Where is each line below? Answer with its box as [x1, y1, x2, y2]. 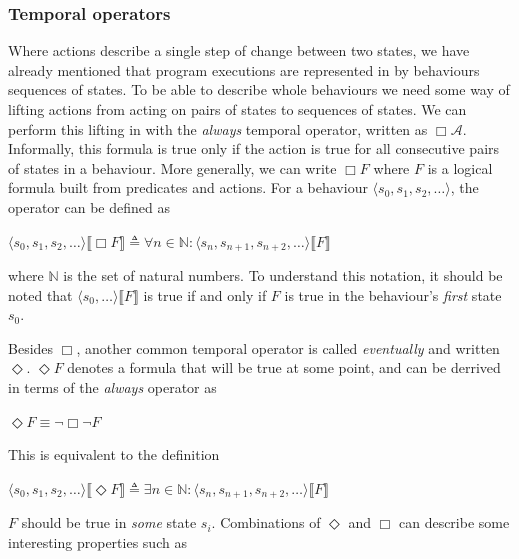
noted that [8, 284, 73, 305]
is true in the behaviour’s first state [284, 284, 502, 305]
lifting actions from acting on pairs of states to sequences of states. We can [8, 99, 467, 119]
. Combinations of [211, 512, 321, 533]
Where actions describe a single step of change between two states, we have [8, 40, 470, 61]
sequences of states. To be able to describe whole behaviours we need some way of [8, 79, 510, 100]
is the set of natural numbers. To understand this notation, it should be [63, 265, 503, 286]
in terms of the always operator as [8, 376, 217, 397]
